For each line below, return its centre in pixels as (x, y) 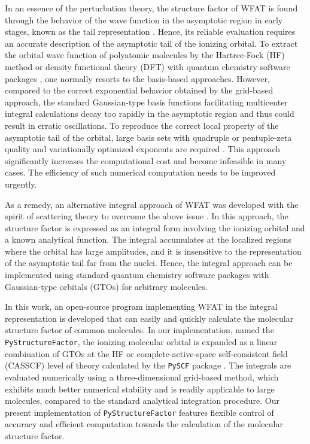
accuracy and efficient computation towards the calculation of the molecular (144, 424)
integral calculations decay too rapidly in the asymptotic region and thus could (150, 114)
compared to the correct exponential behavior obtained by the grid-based (139, 90)
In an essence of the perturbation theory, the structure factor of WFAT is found (151, 8)
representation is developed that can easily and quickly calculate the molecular (149, 318)
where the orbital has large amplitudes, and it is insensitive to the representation (153, 251)
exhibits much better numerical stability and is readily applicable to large (140, 389)
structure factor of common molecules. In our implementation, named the (139, 330)
